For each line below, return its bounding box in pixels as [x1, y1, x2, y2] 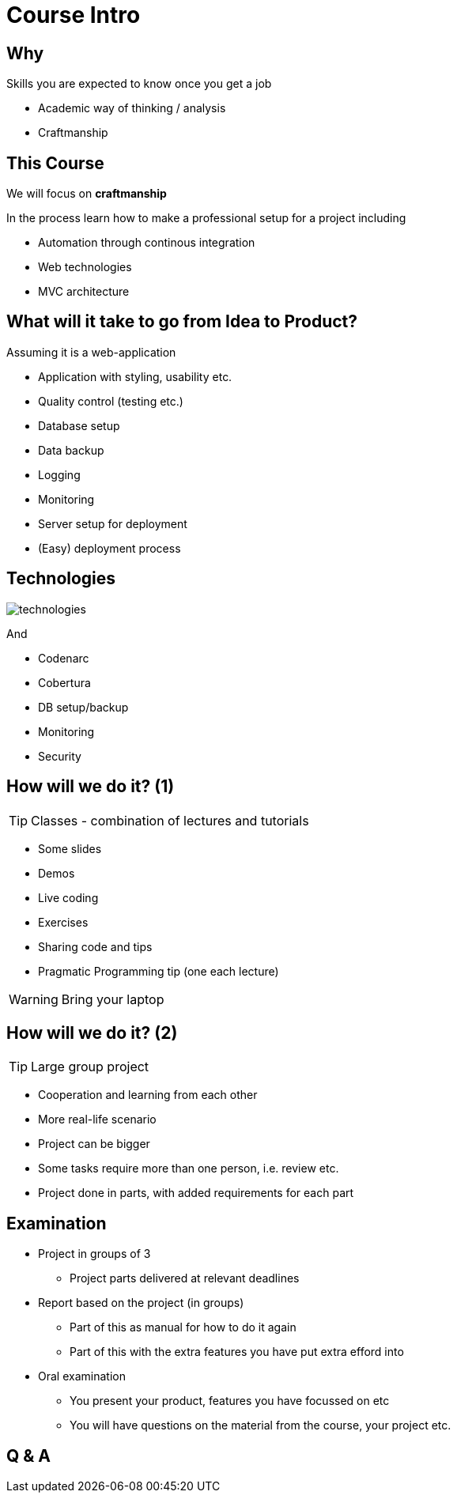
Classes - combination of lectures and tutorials [31, 812, 309, 829]
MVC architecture [38, 285, 130, 299]
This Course [6, 153, 104, 173]
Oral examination [38, 1369, 126, 1384]
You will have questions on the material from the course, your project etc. [70, 1418, 451, 1433]
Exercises [38, 915, 89, 929]
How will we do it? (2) [6, 1022, 178, 1043]
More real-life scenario [38, 1112, 157, 1127]
